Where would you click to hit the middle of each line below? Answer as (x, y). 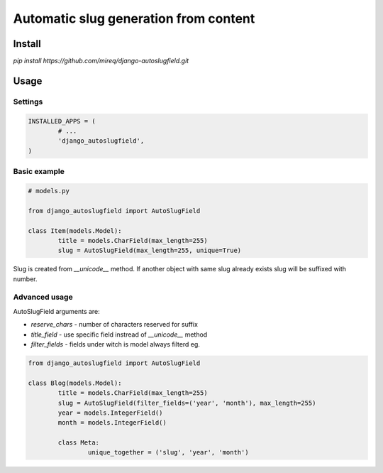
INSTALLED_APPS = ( (62, 121)
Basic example (39, 172)
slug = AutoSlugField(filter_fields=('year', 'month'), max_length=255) (187, 403)
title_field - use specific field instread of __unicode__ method (119, 335)
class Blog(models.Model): (75, 383)
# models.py (49, 191)
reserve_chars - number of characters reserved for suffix (115, 325)
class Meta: (78, 443)
